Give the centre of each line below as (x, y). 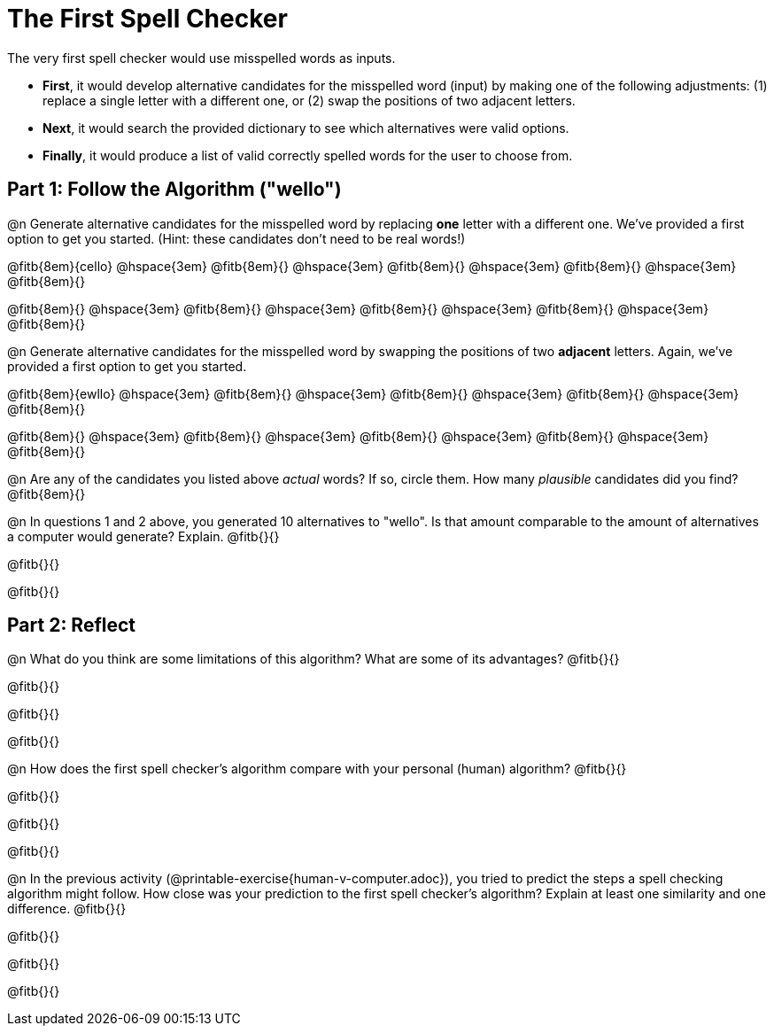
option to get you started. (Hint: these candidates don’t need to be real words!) (236, 238)
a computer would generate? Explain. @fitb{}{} (143, 536)
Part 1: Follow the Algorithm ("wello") (174, 190)
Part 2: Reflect (72, 625)
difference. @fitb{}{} (67, 909)
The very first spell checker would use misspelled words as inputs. (201, 58)
